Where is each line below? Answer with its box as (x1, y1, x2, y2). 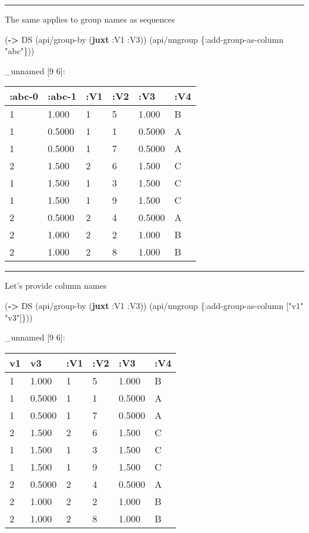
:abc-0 (10, 89, 39, 103)
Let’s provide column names (5, 279, 107, 292)
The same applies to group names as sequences (5, 13, 175, 25)
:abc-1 (48, 89, 77, 103)
